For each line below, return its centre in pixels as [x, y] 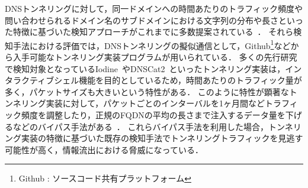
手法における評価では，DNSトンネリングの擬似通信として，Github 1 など [152, 44]
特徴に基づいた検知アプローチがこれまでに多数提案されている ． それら [153, 32]
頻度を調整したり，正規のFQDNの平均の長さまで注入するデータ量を [153, 115]
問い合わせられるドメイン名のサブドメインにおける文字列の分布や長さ [142, 20]
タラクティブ [30, 80]
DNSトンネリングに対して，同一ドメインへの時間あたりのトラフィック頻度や [154, 8]
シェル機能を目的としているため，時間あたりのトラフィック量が [178, 80]
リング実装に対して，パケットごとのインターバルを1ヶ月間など [143, 103]
